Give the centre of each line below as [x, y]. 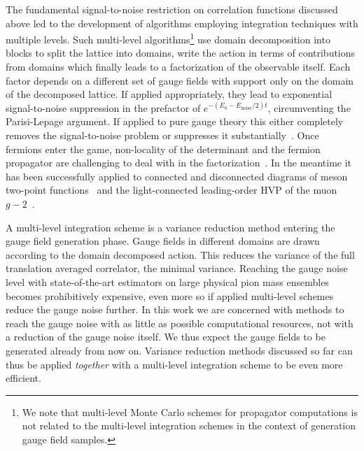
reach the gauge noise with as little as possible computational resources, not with [180, 323]
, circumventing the [309, 107]
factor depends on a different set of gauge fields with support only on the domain [180, 80]
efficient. [23, 378]
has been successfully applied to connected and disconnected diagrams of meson [177, 176]
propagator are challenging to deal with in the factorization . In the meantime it [179, 163]
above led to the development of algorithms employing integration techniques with [182, 23]
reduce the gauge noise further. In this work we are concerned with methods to [175, 309]
